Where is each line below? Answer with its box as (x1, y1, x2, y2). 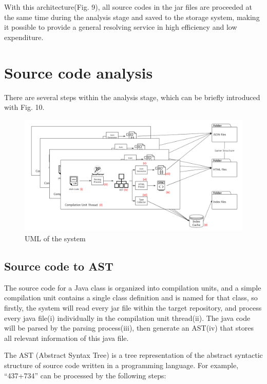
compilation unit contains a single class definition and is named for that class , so (4, 292, 258, 303)
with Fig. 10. (4, 102, 45, 112)
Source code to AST (4, 258, 113, 274)
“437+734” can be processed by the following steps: (4, 370, 166, 380)
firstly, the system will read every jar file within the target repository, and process (4, 302, 262, 313)
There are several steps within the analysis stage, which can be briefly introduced (4, 91, 260, 102)
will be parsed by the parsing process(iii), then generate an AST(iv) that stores (4, 322, 254, 333)
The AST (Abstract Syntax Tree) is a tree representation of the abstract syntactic (4, 350, 263, 360)
